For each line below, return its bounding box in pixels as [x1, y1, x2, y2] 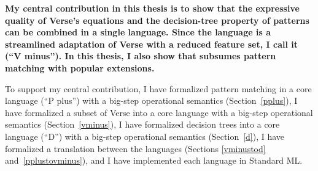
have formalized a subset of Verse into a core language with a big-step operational [5, 106, 313, 118]
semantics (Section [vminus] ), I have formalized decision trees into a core [5, 118, 280, 131]
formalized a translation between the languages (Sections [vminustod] [5, 142, 266, 155]
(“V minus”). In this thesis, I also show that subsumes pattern [5, 49, 276, 62]
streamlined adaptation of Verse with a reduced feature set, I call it [5, 37, 298, 50]
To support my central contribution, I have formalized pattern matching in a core [5, 82, 312, 95]
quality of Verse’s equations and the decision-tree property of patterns [5, 13, 309, 26]
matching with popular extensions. [5, 61, 155, 74]
